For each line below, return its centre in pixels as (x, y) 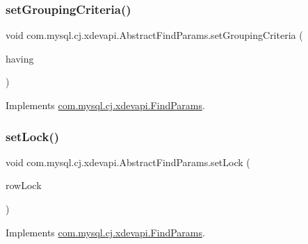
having (20, 58)
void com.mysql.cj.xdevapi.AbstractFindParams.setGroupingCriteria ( (154, 35)
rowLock (24, 185)
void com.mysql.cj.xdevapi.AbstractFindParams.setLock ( (128, 162)
